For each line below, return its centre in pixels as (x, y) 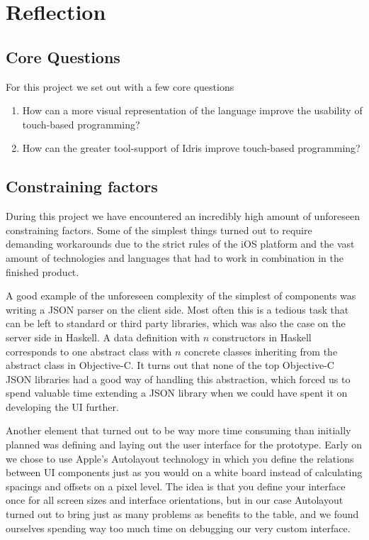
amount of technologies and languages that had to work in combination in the (175, 257)
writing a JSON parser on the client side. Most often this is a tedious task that (177, 309)
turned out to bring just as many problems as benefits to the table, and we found (182, 514)
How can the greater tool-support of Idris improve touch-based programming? (191, 148)
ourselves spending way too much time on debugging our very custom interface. (178, 528)
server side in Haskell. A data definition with (103, 337)
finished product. (42, 271)
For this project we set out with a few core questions (120, 86)
